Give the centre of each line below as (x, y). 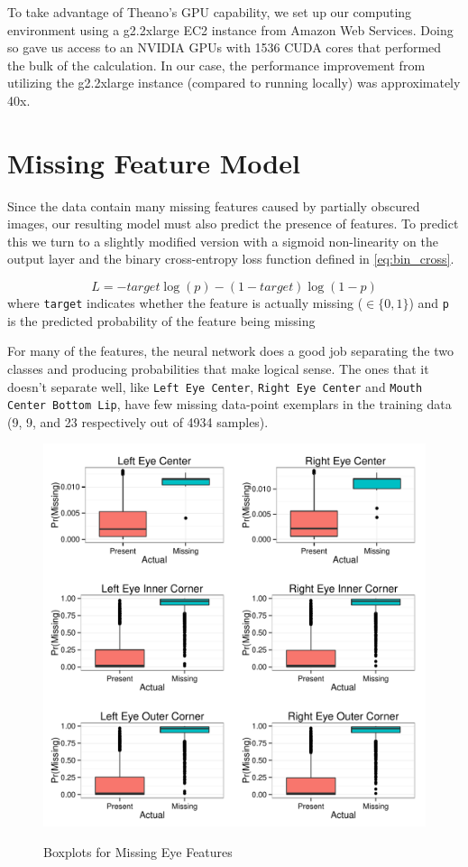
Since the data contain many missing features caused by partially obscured (214, 205)
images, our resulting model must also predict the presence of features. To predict (233, 224)
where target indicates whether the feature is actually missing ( (185, 303)
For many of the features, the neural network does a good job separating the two (230, 351)
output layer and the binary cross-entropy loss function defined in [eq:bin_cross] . (231, 259)
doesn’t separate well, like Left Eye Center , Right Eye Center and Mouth (215, 386)
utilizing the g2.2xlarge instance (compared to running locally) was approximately (234, 83)
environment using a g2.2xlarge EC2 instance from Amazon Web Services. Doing (230, 29)
